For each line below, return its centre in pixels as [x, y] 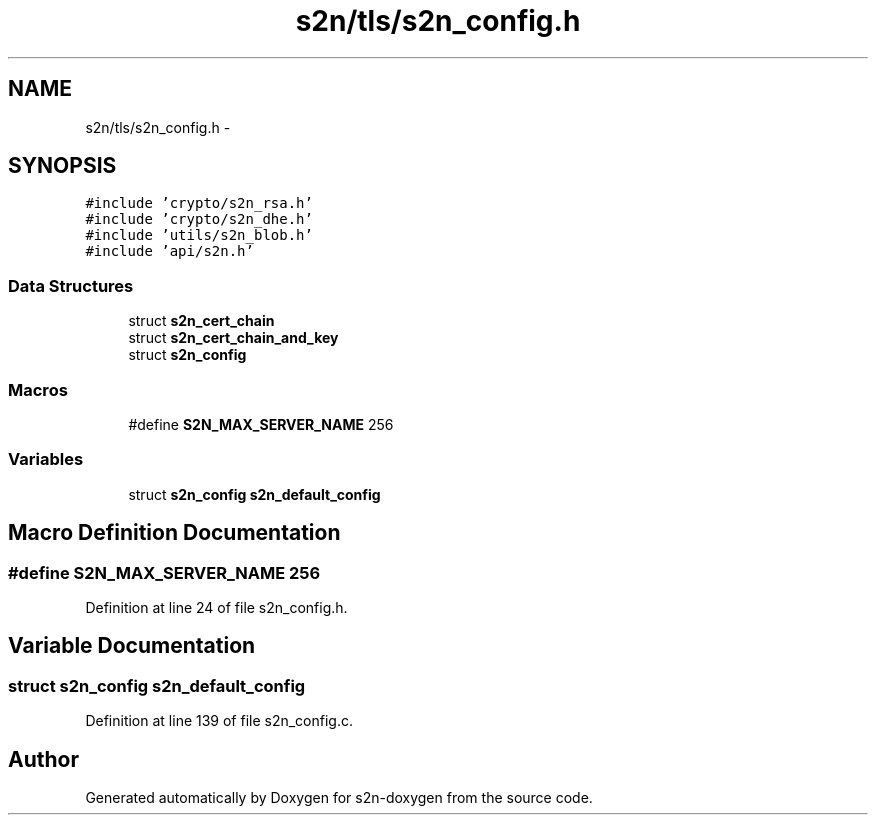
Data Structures [71, 285]
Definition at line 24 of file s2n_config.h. [216, 607]
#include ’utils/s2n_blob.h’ [199, 235]
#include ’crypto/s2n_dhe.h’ [199, 219]
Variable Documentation [132, 646]
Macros [38, 389]
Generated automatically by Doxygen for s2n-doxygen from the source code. [339, 797]
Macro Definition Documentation [174, 533]
